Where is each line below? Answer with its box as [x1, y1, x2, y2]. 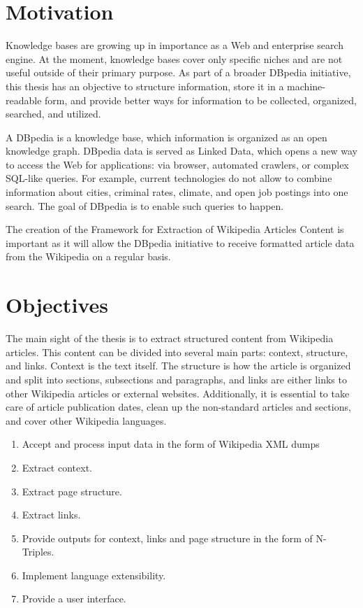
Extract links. [22, 507, 81, 522]
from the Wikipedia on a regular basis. [6, 249, 171, 264]
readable [6, 92, 42, 107]
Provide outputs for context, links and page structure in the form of [22, 530, 313, 545]
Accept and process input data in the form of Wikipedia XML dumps [22, 437, 320, 451]
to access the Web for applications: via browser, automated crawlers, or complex [6, 157, 349, 171]
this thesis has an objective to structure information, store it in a [6, 78, 284, 93]
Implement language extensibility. [22, 567, 166, 582]
